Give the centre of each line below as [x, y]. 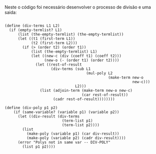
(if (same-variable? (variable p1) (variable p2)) [66, 112]
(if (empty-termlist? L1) [36, 30]
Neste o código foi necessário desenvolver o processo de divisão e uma [78, 7]
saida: [11, 12]
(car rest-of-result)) [105, 95]
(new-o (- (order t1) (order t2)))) [82, 60]
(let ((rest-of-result [59, 65]
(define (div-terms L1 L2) [32, 26]
